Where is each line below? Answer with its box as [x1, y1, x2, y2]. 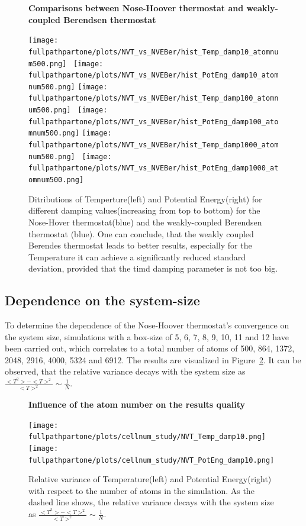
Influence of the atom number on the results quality [28, 398, 246, 410]
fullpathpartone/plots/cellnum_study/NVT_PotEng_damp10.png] [28, 456, 275, 464]
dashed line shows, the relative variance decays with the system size [28, 496, 274, 508]
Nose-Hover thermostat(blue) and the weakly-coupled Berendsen [28, 215, 262, 228]
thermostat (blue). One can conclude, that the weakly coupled [28, 227, 254, 240]
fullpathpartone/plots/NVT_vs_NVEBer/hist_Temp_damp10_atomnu [28, 47, 279, 56]
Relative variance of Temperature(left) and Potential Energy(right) [28, 473, 272, 485]
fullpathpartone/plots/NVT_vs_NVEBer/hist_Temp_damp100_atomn [28, 94, 279, 103]
